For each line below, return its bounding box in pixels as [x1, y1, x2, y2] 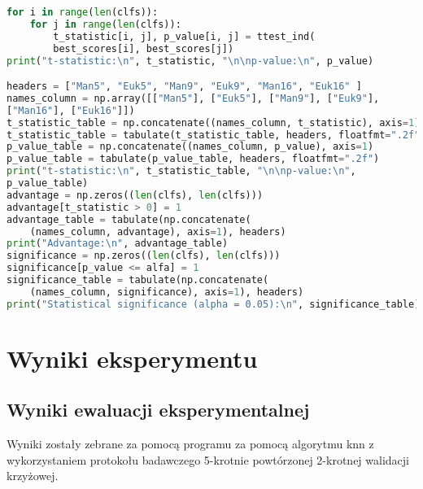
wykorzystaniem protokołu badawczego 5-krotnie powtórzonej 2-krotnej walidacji [7, 451, 409, 468]
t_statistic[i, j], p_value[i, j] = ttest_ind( [53, 30, 316, 42]
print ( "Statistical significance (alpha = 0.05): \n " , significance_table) [7, 298, 421, 310]
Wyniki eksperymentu [7, 341, 258, 374]
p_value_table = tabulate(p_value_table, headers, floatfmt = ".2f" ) [7, 153, 380, 165]
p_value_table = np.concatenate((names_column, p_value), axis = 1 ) [7, 141, 374, 153]
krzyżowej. [7, 467, 59, 484]
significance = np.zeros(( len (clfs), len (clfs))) [7, 250, 281, 262]
